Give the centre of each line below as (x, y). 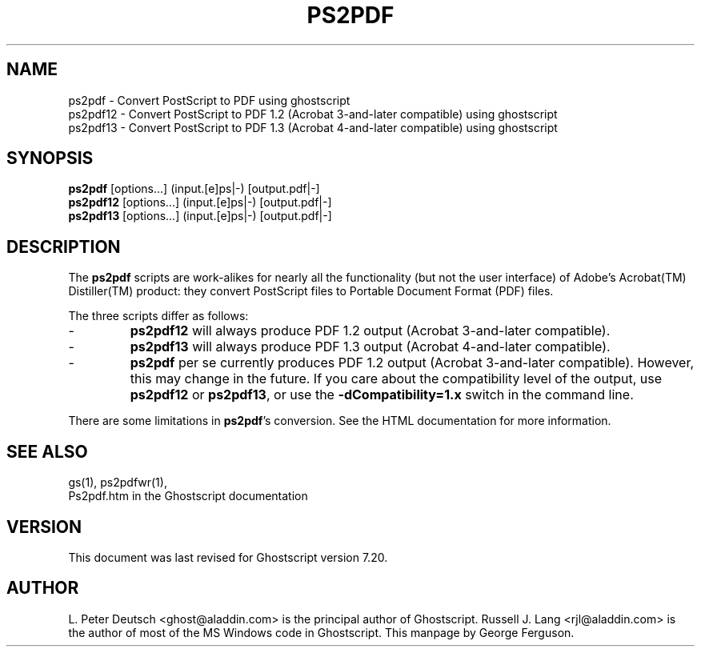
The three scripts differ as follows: (158, 316)
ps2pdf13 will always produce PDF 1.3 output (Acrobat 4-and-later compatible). (370, 347)
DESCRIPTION (64, 246)
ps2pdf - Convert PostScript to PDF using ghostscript (209, 100)
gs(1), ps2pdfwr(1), (118, 483)
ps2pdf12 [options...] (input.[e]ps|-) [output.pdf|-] (200, 202)
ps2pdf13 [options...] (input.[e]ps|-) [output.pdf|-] (200, 216)
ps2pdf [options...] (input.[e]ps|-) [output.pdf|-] (194, 189)
